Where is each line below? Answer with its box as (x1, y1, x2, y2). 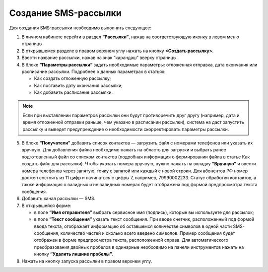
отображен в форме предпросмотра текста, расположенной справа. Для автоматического (34, 237, 228, 243)
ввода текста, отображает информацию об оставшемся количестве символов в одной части (34, 223, 232, 229)
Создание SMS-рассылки (9, 7, 122, 18)
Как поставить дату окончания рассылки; (34, 82, 123, 88)
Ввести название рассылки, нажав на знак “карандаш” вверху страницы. (21, 55, 178, 61)
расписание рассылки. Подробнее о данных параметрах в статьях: (21, 68, 166, 74)
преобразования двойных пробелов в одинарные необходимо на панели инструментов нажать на (34, 244, 244, 250)
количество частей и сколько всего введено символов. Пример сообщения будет (60, 230, 235, 236)
